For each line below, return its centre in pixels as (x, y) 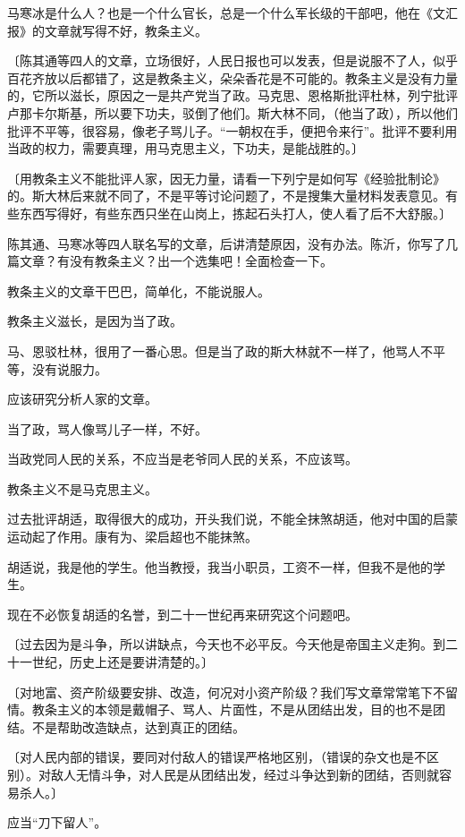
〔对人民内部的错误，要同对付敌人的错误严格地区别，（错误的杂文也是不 (217, 757)
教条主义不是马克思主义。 (82, 488)
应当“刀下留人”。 (57, 822)
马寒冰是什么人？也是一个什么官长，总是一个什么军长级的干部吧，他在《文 (226, 13)
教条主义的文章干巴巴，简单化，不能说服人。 (139, 290)
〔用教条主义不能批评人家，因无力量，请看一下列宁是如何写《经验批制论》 (226, 178)
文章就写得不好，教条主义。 (126, 30)
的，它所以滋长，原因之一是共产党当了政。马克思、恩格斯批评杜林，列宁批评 (232, 95)
